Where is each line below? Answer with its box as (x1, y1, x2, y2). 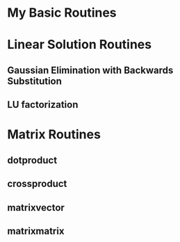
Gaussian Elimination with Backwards (7, 64, 174, 76)
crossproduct (7, 178, 67, 190)
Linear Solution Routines (7, 37, 152, 53)
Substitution (7, 75, 63, 87)
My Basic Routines (7, 5, 117, 21)
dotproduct (7, 154, 58, 166)
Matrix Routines (7, 127, 101, 143)
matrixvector (7, 202, 65, 213)
